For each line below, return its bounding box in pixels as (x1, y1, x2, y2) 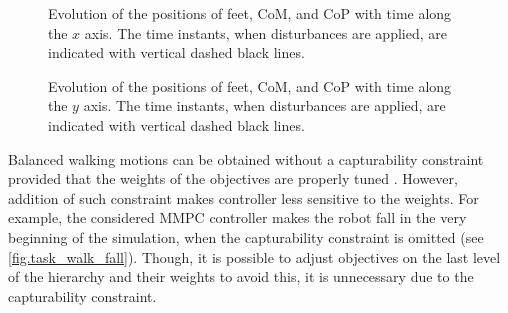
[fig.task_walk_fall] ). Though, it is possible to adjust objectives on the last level (8, 246, 501, 267)
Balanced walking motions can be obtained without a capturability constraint (8, 148, 484, 169)
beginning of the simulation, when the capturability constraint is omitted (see (8, 226, 484, 247)
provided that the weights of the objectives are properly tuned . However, (8, 168, 458, 189)
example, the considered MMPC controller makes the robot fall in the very (8, 207, 467, 228)
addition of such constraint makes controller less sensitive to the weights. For (8, 187, 479, 208)
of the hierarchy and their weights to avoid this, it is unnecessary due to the (8, 266, 474, 287)
